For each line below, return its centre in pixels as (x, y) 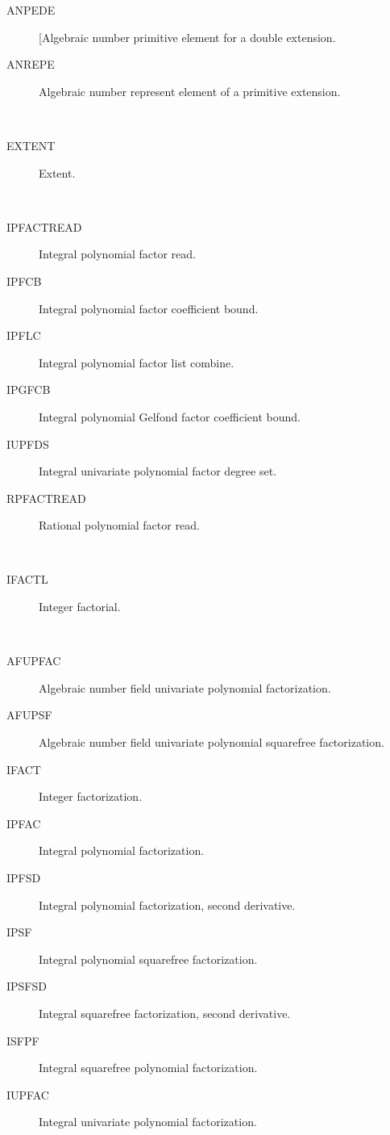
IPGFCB (29, 390)
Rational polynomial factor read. (119, 525)
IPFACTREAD (44, 226)
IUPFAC (28, 1094)
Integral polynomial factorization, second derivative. (167, 905)
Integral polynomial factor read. (117, 254)
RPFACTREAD (46, 498)
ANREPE (31, 64)
